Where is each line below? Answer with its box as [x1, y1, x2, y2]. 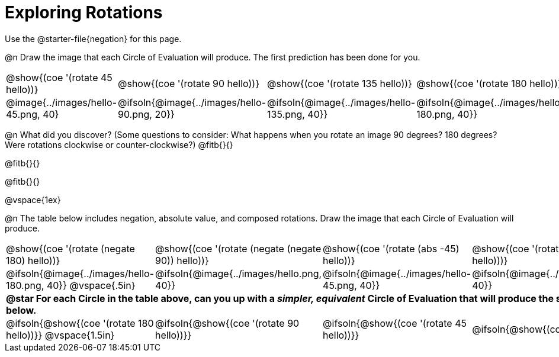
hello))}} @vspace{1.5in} [6, 329, 115, 341]
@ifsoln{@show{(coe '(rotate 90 [155, 317, 300, 329]
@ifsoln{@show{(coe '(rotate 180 [6, 317, 154, 329]
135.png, [267, 108, 305, 120]
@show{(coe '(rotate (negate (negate [155, 242, 322, 255]
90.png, [118, 108, 152, 120]
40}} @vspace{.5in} [46, 279, 136, 291]
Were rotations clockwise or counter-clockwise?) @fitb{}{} [5, 139, 233, 150]
